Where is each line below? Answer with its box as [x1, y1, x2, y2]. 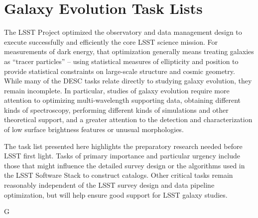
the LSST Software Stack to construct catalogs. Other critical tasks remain [4, 170, 233, 180]
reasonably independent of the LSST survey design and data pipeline [4, 180, 215, 190]
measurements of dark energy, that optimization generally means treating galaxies [4, 46, 254, 57]
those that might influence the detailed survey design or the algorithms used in [4, 160, 245, 170]
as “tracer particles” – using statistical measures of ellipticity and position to [4, 56, 239, 66]
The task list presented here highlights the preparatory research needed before [4, 141, 243, 151]
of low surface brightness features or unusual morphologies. [4, 124, 184, 135]
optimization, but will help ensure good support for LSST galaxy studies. [4, 189, 228, 200]
